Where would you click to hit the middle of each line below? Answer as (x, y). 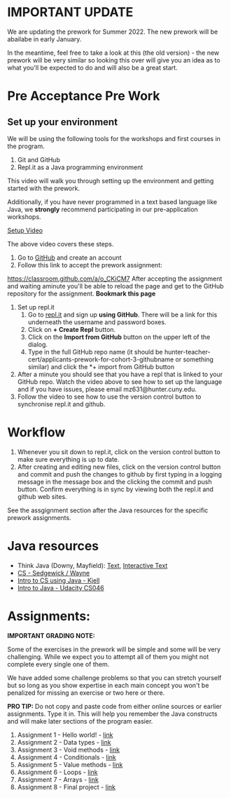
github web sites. (42, 496)
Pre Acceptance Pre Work (84, 96)
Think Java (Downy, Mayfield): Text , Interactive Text (92, 565)
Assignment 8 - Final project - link (66, 787)
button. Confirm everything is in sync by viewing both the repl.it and (115, 489)
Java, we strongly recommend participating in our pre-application (103, 209)
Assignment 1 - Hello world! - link (65, 735)
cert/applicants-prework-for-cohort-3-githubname (101, 359)
